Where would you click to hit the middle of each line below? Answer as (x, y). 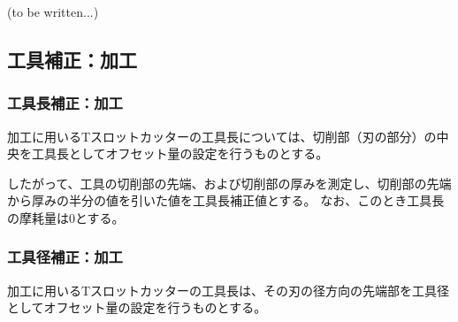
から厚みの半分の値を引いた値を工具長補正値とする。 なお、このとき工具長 (226, 200)
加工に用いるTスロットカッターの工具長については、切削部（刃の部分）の (222, 136)
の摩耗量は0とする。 (66, 217)
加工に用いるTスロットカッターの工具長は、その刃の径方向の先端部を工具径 (229, 290)
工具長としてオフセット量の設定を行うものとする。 (180, 153)
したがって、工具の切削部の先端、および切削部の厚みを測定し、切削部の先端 (229, 183)
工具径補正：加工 (65, 257)
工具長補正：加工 (65, 103)
